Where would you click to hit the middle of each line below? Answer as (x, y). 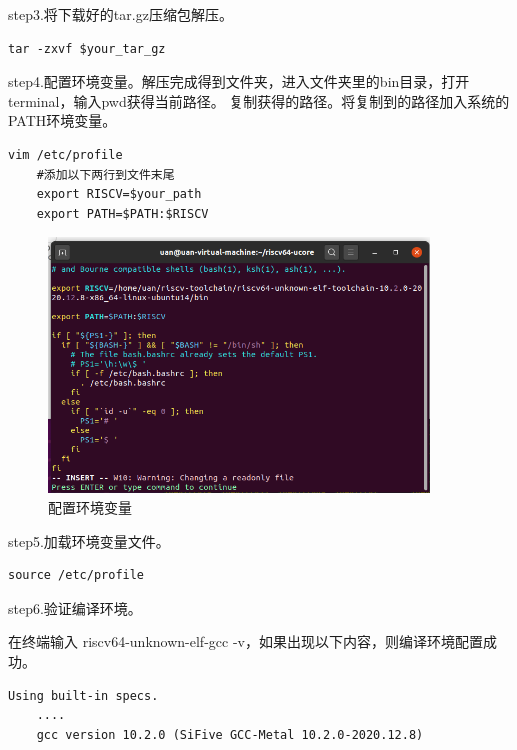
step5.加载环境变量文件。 (89, 540)
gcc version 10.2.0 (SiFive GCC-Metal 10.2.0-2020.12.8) (230, 734)
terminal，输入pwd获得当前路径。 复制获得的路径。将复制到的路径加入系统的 (259, 100)
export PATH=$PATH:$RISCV (122, 213)
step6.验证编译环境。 (75, 607)
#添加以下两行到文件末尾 (105, 174)
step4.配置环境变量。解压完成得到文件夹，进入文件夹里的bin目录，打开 (239, 81)
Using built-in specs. (83, 695)
